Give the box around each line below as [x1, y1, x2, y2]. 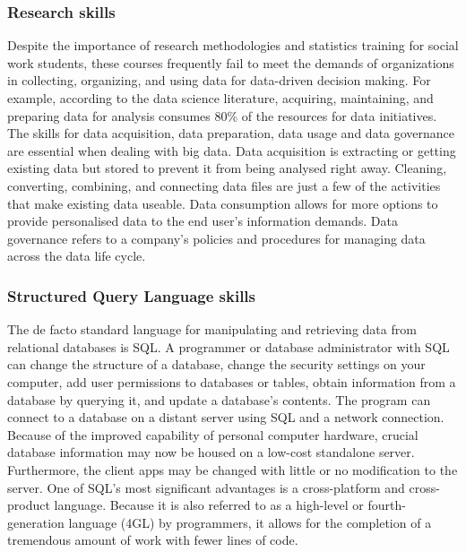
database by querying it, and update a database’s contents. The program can [7, 390, 431, 409]
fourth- [367, 496, 406, 514]
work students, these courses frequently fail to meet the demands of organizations [7, 53, 454, 72]
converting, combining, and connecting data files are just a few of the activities [7, 176, 441, 194]
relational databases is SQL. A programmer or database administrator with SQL [7, 337, 450, 356]
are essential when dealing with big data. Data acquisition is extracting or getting [7, 141, 456, 160]
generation [7, 513, 65, 531]
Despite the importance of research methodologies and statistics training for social [7, 36, 459, 55]
